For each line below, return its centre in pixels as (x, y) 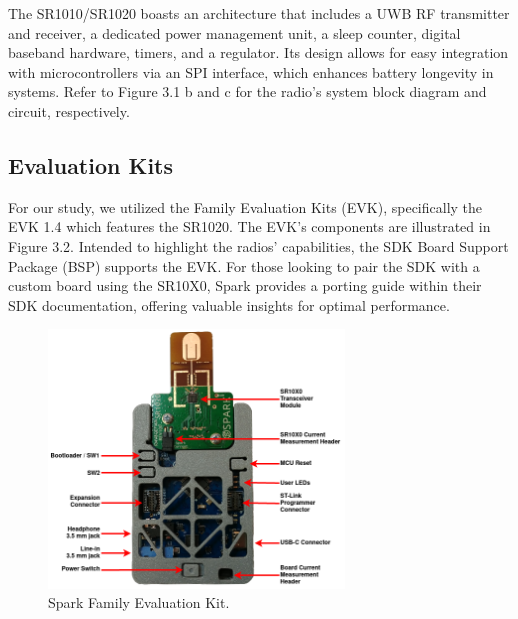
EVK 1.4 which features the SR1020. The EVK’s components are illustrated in (249, 226)
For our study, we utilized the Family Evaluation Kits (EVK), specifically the (245, 206)
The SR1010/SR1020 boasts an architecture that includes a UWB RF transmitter (259, 13)
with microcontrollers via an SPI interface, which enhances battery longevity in (251, 71)
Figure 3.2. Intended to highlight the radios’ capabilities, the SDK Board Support (258, 245)
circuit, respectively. (69, 110)
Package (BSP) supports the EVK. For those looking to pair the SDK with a (244, 265)
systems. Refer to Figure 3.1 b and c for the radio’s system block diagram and (247, 91)
